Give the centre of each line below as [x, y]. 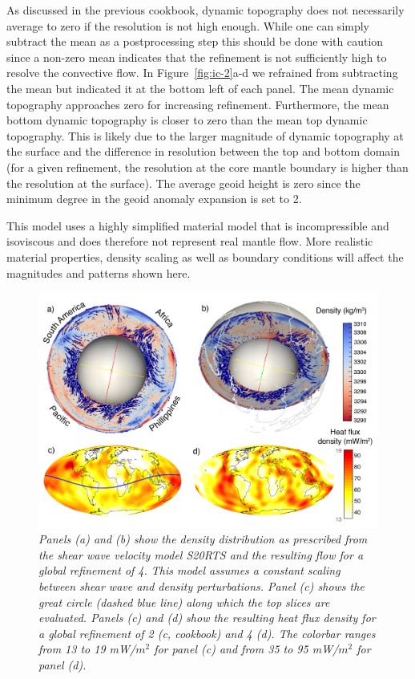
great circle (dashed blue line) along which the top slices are [184, 602]
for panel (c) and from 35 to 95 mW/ [246, 649]
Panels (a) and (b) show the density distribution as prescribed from [203, 539]
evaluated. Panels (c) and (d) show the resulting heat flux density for [207, 618]
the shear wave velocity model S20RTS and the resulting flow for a [201, 554]
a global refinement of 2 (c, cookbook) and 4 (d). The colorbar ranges [207, 633]
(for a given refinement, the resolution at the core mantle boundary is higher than [207, 167]
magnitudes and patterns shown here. [99, 272]
